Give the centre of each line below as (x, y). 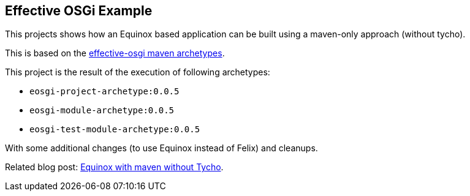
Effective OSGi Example (79, 11)
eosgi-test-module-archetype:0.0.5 (115, 130)
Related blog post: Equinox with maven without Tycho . (114, 167)
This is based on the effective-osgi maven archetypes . (115, 53)
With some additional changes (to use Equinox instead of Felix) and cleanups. (161, 148)
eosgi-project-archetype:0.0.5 (104, 92)
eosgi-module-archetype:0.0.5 (102, 111)
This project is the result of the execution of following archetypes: (138, 72)
